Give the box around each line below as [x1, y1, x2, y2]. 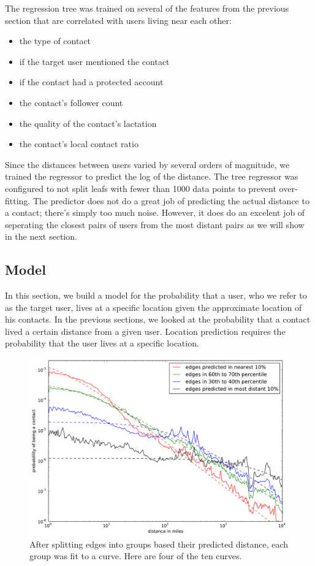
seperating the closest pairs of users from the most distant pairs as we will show [5, 218, 305, 231]
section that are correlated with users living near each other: [5, 13, 232, 26]
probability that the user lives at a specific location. [5, 337, 199, 350]
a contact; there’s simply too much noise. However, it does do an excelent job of [5, 206, 305, 219]
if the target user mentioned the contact [19, 55, 170, 67]
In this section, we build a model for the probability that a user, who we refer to [5, 289, 307, 302]
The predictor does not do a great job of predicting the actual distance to [32, 194, 309, 207]
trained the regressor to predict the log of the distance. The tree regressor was [5, 170, 298, 183]
